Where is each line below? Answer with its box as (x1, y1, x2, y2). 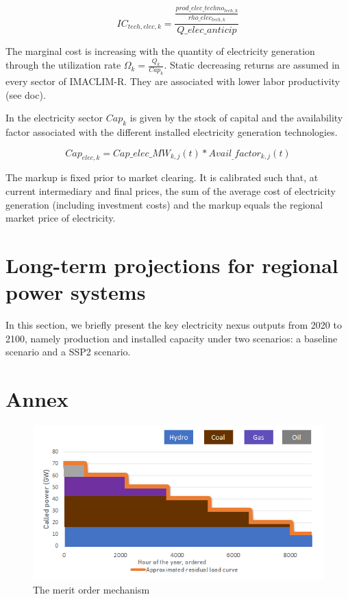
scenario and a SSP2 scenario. (5, 344, 131, 359)
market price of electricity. (5, 211, 116, 225)
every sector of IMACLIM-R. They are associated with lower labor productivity (5, 74, 340, 89)
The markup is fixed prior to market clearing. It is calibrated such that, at (5, 170, 319, 185)
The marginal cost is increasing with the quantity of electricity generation (5, 44, 315, 58)
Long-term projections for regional (5, 251, 338, 279)
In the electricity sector (5, 110, 103, 125)
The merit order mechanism (33, 583, 150, 597)
